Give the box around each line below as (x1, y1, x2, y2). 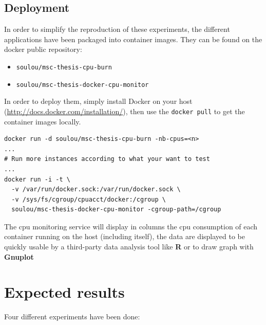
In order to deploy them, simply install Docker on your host (4, 96, 193, 106)
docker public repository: (4, 44, 82, 55)
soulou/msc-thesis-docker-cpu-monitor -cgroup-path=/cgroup (11, 206, 221, 213)
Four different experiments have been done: (4, 311, 140, 322)
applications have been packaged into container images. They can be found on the (4, 33, 262, 44)
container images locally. (4, 116, 81, 127)
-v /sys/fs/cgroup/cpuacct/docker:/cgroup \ (11, 195, 166, 203)
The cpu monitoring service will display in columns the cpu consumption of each (4, 221, 258, 231)
